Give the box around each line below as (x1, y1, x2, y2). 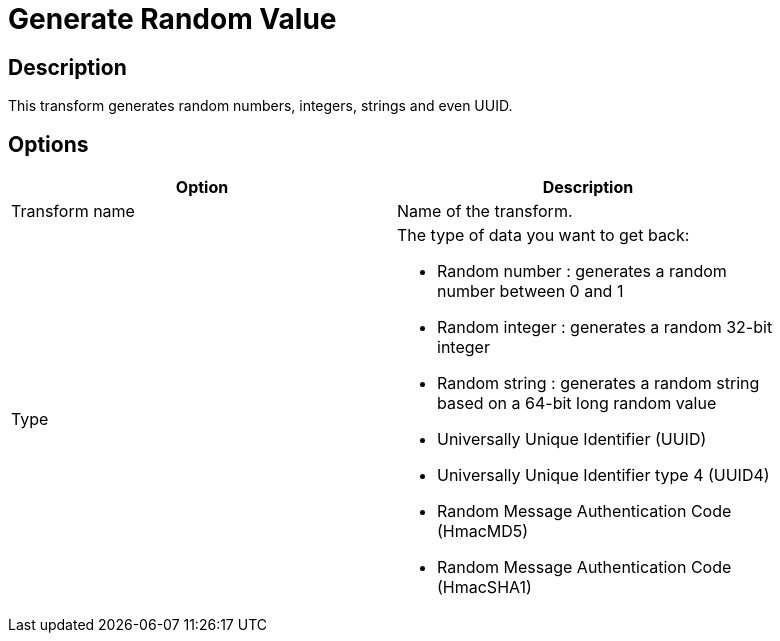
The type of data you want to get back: (397, 225, 690, 246)
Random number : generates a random (437, 261, 727, 282)
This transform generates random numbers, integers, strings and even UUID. (8, 97, 513, 115)
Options (8, 131, 89, 157)
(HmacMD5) (437, 521, 529, 542)
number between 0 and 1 (437, 281, 624, 302)
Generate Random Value (8, 2, 337, 36)
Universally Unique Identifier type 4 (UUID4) (437, 465, 770, 486)
